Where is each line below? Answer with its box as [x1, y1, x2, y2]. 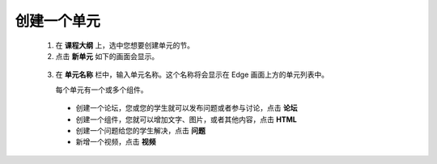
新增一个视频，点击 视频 [75, 137, 156, 147]
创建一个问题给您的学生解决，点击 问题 [75, 125, 206, 135]
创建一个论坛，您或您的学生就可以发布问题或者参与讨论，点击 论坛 [75, 103, 298, 113]
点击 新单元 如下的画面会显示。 [55, 51, 159, 61]
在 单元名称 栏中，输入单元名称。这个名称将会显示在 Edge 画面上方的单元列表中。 [55, 69, 329, 80]
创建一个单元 [15, 12, 101, 30]
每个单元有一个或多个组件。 [55, 85, 148, 95]
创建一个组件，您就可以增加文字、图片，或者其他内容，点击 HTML [75, 114, 297, 124]
